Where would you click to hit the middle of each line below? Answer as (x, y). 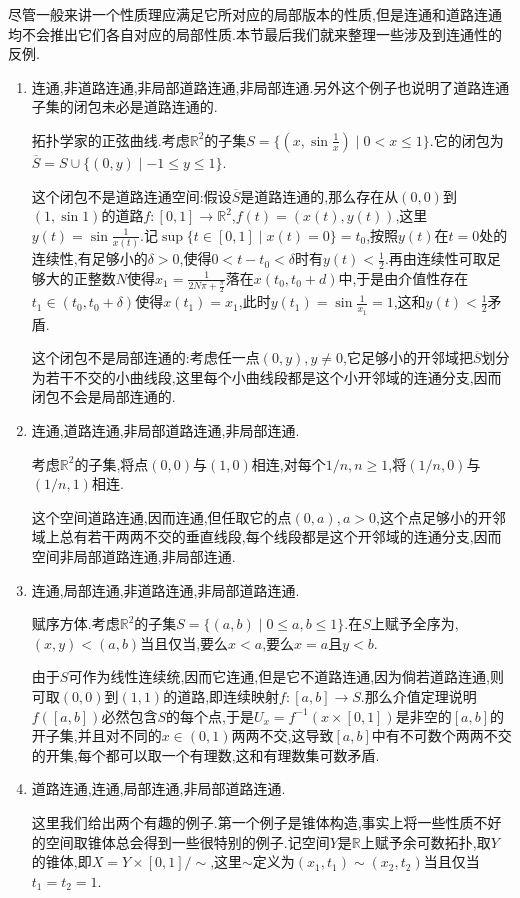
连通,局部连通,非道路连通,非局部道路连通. (165, 589)
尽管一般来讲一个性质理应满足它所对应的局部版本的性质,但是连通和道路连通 (255, 14)
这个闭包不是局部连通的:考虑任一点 (145, 357)
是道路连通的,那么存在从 (319, 195)
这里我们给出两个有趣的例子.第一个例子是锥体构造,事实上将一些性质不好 (266, 821)
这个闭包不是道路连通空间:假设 (131, 195)
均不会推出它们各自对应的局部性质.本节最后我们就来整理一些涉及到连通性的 (255, 33)
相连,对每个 (288, 463)
